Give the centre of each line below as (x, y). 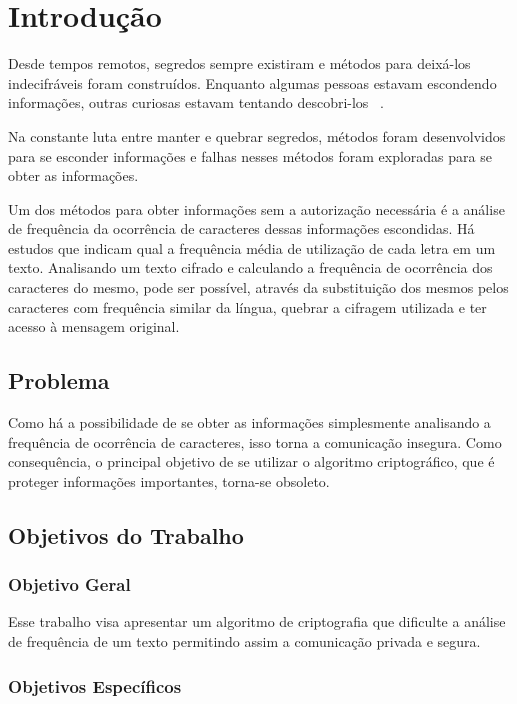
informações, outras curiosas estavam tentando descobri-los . (196, 102)
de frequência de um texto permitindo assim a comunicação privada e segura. (244, 641)
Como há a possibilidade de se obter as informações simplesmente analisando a (249, 422)
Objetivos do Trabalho (126, 534)
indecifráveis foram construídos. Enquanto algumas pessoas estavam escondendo (252, 82)
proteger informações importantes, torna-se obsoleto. (169, 480)
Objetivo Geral (69, 584)
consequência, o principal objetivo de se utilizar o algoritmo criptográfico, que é (251, 461)
